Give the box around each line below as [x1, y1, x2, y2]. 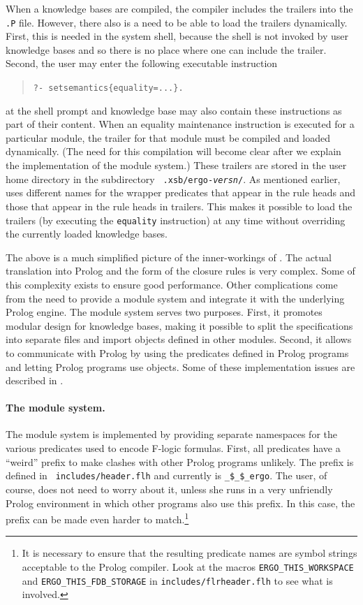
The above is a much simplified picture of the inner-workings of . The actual [6, 249, 332, 264]
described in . [6, 373, 64, 388]
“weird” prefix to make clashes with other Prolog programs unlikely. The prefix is [6, 454, 354, 469]
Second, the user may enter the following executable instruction [6, 56, 278, 71]
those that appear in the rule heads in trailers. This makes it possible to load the [6, 198, 353, 213]
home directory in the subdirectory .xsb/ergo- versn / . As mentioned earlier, [6, 171, 341, 186]
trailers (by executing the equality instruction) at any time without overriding [6, 212, 346, 227]
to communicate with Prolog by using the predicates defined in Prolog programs [6, 345, 349, 360]
